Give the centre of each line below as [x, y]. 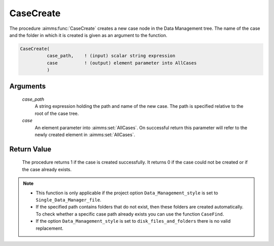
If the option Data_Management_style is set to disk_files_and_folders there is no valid [133, 221]
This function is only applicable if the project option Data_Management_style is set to [127, 193]
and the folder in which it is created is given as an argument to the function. [88, 35]
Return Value [30, 149]
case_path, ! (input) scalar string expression [111, 56]
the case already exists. [47, 169]
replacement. [49, 228]
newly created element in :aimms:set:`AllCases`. [85, 135]
